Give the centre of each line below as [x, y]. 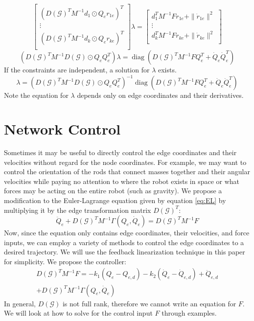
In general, [20, 303]
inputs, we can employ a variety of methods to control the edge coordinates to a [124, 242]
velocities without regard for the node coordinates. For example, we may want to [125, 162]
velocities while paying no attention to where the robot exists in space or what [122, 181]
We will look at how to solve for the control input [78, 313]
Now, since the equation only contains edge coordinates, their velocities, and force [127, 233]
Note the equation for [36, 95]
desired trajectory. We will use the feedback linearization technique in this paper [125, 252]
